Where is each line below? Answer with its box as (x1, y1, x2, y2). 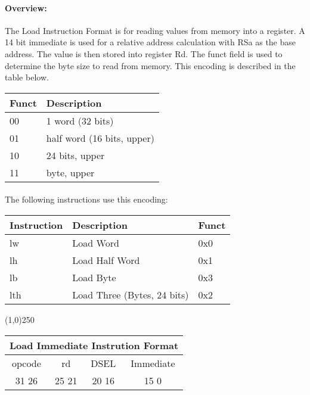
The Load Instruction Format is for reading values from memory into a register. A (5, 24, 305, 36)
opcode (11, 356, 41, 370)
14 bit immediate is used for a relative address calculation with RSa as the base (5, 36, 296, 48)
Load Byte (72, 270, 116, 284)
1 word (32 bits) (46, 113, 114, 127)
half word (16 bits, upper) (46, 130, 154, 145)
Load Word (72, 235, 119, 250)
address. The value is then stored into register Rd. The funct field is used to (5, 47, 283, 60)
